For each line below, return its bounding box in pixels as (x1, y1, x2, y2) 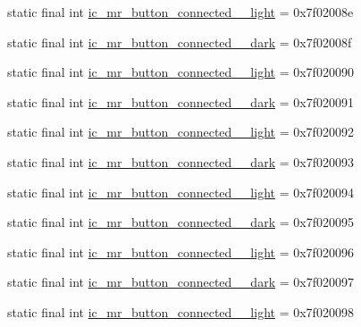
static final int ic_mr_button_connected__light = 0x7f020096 (7, 242, 354, 261)
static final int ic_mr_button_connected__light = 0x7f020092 (7, 122, 354, 141)
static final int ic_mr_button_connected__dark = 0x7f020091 (7, 92, 354, 111)
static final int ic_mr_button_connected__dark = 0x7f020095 (7, 213, 354, 231)
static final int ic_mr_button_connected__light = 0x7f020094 (7, 182, 354, 201)
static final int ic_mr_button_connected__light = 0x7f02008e (7, 3, 354, 21)
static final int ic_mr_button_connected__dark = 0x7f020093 (7, 152, 354, 171)
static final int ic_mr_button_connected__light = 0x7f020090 (7, 63, 354, 81)
